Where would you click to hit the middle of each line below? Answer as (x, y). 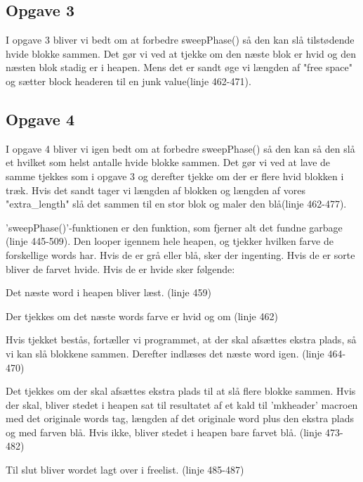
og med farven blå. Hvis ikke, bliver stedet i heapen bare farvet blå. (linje (164, 432)
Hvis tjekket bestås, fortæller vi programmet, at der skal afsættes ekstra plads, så (181, 340)
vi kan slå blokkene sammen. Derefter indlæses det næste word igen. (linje (165, 353)
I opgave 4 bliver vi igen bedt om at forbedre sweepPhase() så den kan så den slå (180, 148)
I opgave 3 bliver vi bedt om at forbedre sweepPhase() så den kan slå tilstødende (180, 40)
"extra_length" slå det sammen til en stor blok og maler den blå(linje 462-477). (176, 204)
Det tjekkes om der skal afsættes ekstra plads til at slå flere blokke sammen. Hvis (181, 391)
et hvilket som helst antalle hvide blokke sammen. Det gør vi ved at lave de (168, 162)
